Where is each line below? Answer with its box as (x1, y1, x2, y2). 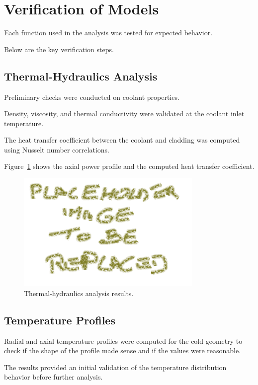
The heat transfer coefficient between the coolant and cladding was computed (4, 135, 240, 145)
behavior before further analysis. (4, 372, 103, 382)
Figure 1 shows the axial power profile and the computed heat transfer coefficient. (4, 161, 255, 171)
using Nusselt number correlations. (4, 144, 109, 154)
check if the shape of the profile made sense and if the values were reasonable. (4, 345, 241, 356)
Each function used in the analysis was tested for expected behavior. (4, 27, 213, 38)
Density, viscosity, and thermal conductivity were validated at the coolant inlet (4, 108, 245, 119)
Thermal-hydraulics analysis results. (24, 288, 134, 298)
